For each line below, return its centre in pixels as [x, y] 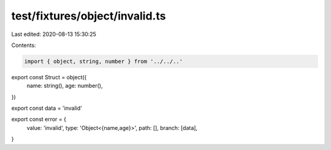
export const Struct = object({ [49, 77]
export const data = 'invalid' [47, 108]
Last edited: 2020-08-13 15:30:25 [54, 34]
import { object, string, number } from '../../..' [104, 61]
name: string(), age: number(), [65, 86]
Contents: [24, 45]
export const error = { [39, 120]
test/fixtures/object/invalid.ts [89, 16]
